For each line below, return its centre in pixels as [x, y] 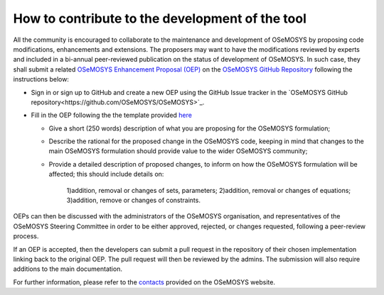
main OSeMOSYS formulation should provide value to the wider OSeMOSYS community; [178, 151]
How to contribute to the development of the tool [160, 18]
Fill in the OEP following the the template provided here [111, 115]
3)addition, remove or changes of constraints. [133, 200]
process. [26, 236]
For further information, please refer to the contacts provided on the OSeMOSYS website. [144, 282]
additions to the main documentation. [68, 269]
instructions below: [41, 79]
